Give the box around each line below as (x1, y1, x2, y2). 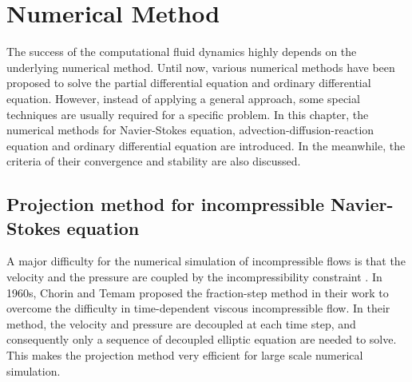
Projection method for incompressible (6, 192, 325, 217)
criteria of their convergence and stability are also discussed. (6, 153, 301, 169)
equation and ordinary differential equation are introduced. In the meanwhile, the (6, 137, 406, 153)
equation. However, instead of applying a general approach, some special (6, 90, 360, 106)
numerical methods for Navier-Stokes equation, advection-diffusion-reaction (6, 121, 374, 138)
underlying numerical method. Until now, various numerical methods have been (6, 58, 395, 75)
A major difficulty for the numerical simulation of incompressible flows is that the (6, 253, 406, 269)
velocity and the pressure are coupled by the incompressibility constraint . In (6, 269, 382, 285)
